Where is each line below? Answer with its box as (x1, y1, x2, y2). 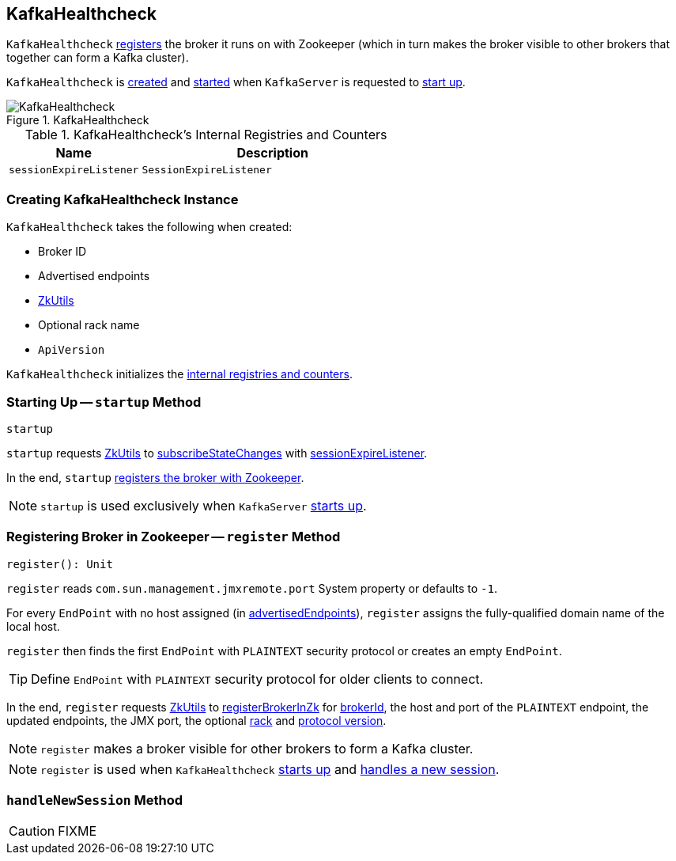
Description (236, 145, 308, 161)
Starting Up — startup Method (6, 393, 202, 410)
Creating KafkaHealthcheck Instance (6, 191, 239, 207)
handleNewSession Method (6, 792, 183, 809)
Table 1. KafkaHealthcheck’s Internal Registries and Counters (25, 127, 387, 143)
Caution (9, 823, 55, 840)
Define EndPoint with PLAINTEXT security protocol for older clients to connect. (31, 670, 484, 687)
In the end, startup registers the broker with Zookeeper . (6, 470, 304, 484)
